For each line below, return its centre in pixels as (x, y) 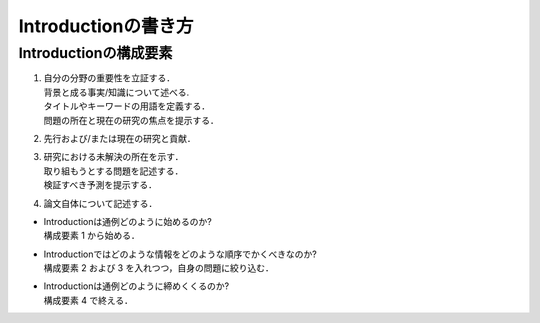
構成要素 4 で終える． (88, 300)
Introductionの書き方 (106, 26)
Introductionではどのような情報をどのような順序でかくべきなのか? (180, 254)
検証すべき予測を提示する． (100, 185)
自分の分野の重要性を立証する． (109, 78)
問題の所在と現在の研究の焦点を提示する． (131, 120)
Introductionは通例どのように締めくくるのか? (136, 286)
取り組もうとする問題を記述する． (113, 171)
